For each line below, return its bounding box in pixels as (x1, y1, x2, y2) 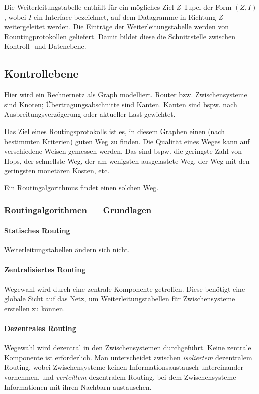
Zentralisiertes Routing (4, 264, 86, 275)
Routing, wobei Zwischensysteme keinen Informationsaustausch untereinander (4, 362, 243, 372)
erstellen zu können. (4, 303, 65, 313)
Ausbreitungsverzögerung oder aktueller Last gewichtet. (4, 109, 176, 119)
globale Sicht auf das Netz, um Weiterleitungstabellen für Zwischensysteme (4, 293, 235, 304)
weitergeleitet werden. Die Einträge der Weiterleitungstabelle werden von (4, 21, 229, 32)
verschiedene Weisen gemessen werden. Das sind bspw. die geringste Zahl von (4, 146, 242, 156)
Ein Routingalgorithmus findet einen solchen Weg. (4, 182, 159, 192)
